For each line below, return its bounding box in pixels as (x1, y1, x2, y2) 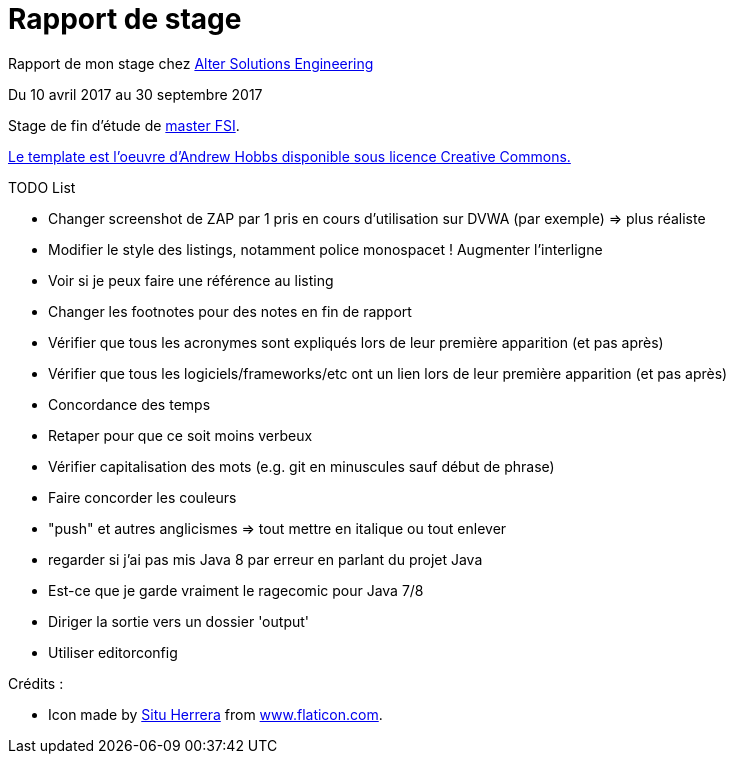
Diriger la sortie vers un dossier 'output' (48, 612, 310, 630)
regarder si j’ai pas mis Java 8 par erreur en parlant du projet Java (48, 550, 483, 568)
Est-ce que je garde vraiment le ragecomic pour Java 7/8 (48, 581, 424, 599)
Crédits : (8, 674, 64, 692)
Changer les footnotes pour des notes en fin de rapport (48, 302, 412, 320)
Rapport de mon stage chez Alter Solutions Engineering (8, 54, 374, 72)
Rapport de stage (8, 2, 242, 36)
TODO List (8, 178, 76, 196)
